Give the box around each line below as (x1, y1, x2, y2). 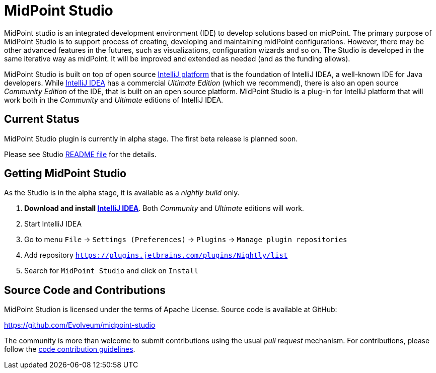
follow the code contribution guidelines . (4, 345, 135, 354)
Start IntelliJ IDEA (24, 219, 82, 229)
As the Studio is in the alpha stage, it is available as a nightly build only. (4, 188, 240, 197)
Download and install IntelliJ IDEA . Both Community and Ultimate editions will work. (24, 204, 304, 213)
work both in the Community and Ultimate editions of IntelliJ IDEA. (4, 95, 224, 104)
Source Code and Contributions (4, 283, 166, 296)
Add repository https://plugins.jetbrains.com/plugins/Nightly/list (24, 251, 288, 260)
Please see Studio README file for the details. (4, 150, 157, 159)
